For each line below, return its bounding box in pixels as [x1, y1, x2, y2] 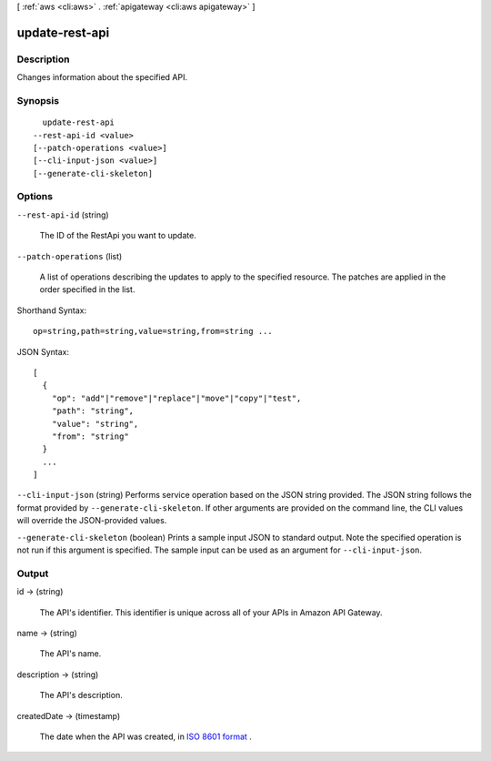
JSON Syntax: [16, 346, 70, 357]
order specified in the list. [39, 284, 135, 295]
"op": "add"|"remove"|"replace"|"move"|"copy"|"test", [51, 392, 302, 403]
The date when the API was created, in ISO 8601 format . [39, 731, 252, 742]
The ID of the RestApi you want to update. [39, 230, 197, 241]
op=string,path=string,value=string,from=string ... [33, 326, 273, 337]
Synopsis [16, 94, 59, 107]
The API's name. [39, 648, 102, 659]
